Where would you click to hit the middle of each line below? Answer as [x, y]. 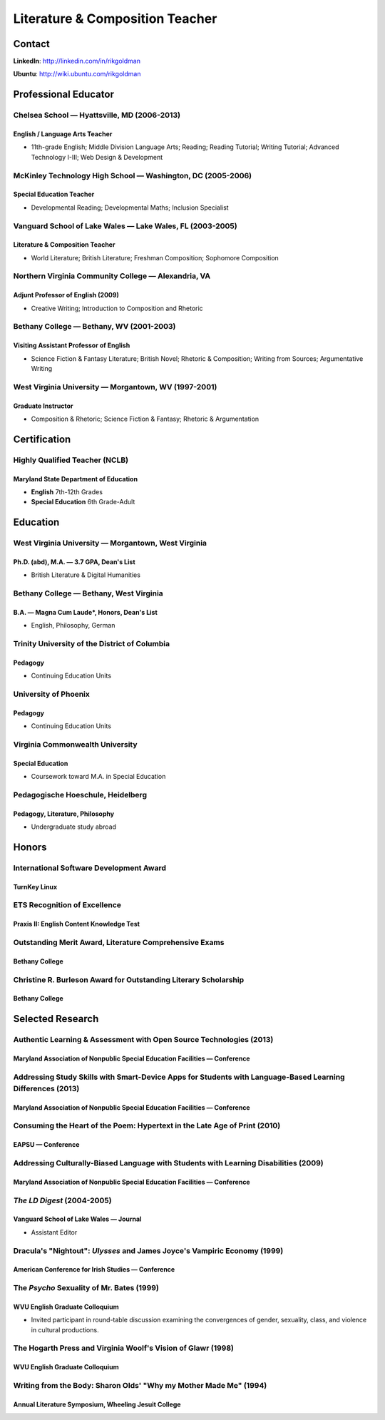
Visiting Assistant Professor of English [72, 345]
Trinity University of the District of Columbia [92, 644]
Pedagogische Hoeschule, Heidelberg [80, 795]
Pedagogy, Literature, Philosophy [63, 814]
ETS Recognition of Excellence [67, 905]
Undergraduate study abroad [74, 827]
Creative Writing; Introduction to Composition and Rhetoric [117, 308]
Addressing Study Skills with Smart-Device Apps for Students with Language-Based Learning [179, 1077]
